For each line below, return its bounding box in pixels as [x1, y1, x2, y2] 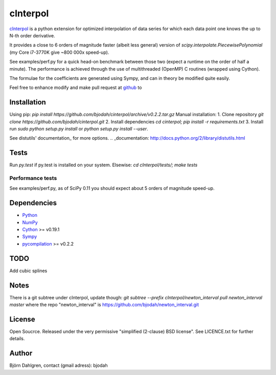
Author [9, 349, 33, 358]
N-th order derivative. [9, 32, 56, 38]
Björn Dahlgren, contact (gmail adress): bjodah [9, 362, 108, 368]
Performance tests [9, 174, 57, 182]
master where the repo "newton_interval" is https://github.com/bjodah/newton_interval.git [9, 302, 199, 308]
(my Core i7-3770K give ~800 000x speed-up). [9, 49, 109, 55]
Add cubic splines [9, 268, 48, 274]
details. [9, 336, 25, 342]
